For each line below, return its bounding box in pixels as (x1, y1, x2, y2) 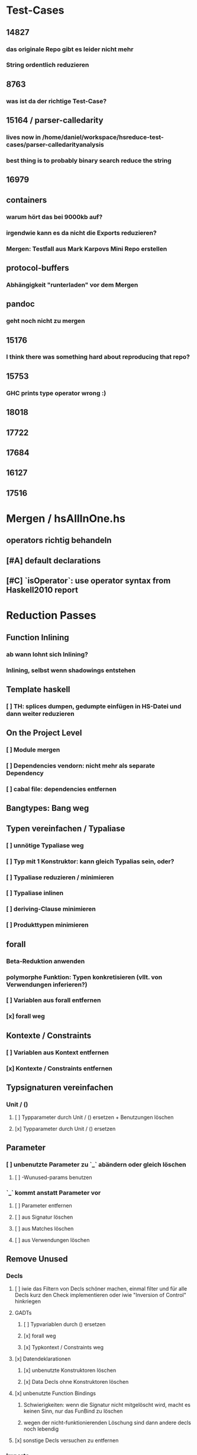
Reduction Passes (6, 609, 96, 622)
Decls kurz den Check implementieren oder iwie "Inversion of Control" (14, 1291, 186, 1298)
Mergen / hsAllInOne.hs (6, 512, 126, 525)
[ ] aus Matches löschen (14, 1225, 74, 1232)
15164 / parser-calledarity (6, 115, 104, 125)
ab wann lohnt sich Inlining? (6, 650, 89, 658)
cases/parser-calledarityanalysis (6, 141, 105, 149)
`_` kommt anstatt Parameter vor (6, 1188, 101, 1197)
